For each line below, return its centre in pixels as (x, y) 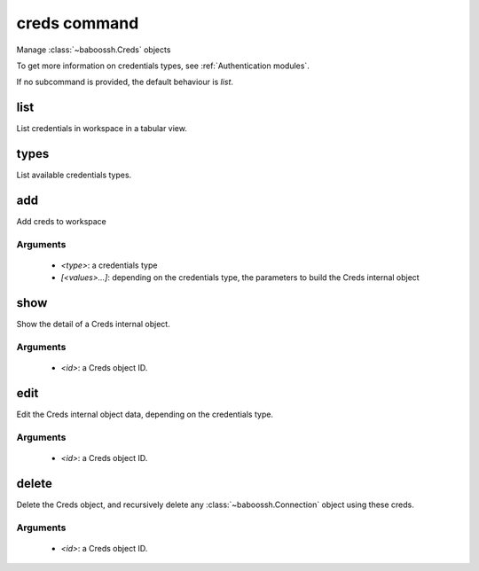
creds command (78, 23)
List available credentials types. (74, 175)
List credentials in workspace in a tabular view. (102, 129)
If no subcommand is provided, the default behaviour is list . (125, 82)
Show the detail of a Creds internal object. (93, 325)
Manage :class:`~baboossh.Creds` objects (94, 50)
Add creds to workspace (61, 222)
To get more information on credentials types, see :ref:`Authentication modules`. (163, 66)
